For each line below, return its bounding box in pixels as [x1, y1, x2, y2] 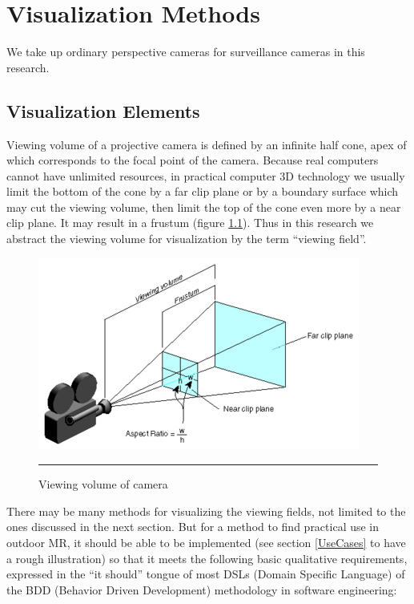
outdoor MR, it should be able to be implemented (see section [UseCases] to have [6, 534, 406, 551]
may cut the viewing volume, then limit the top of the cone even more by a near [6, 198, 401, 215]
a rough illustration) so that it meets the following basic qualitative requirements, [6, 549, 408, 566]
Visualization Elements [6, 98, 200, 123]
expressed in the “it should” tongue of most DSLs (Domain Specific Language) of [6, 565, 405, 582]
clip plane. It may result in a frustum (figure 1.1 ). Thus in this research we [6, 214, 374, 231]
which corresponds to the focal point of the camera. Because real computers [6, 152, 379, 168]
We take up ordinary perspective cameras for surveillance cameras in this [6, 43, 365, 60]
